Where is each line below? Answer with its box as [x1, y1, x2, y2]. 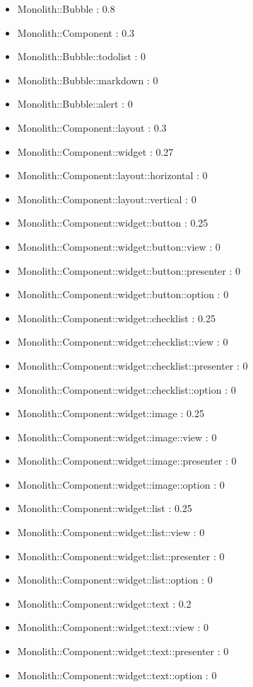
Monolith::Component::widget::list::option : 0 [17, 572, 213, 587]
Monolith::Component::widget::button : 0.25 [17, 215, 208, 230]
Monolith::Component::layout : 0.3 [17, 120, 167, 135]
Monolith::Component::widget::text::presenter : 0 [17, 644, 229, 659]
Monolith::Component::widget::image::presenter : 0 [17, 453, 237, 468]
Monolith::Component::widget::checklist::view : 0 [17, 334, 228, 349]
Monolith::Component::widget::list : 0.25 [17, 501, 192, 516]
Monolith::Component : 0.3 [17, 25, 135, 40]
